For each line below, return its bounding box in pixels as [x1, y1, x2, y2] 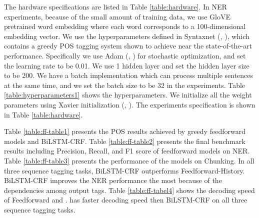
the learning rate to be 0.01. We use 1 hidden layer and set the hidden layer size [4, 60, 249, 70]
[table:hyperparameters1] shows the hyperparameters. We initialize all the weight [4, 89, 252, 100]
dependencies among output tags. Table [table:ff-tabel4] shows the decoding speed [4, 184, 255, 195]
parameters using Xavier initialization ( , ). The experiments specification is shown [4, 99, 255, 109]
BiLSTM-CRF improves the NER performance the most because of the [4, 175, 222, 185]
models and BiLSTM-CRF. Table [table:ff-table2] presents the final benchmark [4, 135, 245, 146]
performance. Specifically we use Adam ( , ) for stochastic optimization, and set [4, 50, 246, 60]
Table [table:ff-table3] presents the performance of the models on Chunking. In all [4, 155, 254, 165]
